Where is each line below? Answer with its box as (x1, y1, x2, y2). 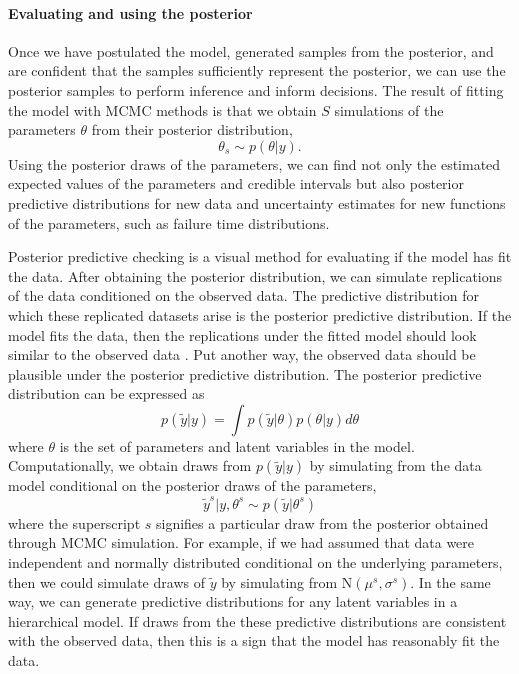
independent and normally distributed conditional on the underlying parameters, (8, 551, 503, 572)
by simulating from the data (309, 455, 482, 476)
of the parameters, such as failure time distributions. (8, 212, 330, 233)
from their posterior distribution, (91, 119, 293, 140)
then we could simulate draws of (8, 571, 205, 592)
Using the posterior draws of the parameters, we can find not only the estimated (8, 153, 501, 174)
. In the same (410, 571, 491, 592)
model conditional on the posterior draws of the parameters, (8, 475, 377, 496)
